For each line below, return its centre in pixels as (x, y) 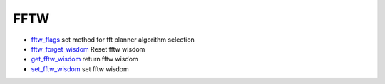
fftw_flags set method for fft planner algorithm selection (113, 40)
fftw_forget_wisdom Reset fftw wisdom (88, 49)
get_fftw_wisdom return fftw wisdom (84, 59)
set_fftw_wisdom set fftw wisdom (80, 69)
